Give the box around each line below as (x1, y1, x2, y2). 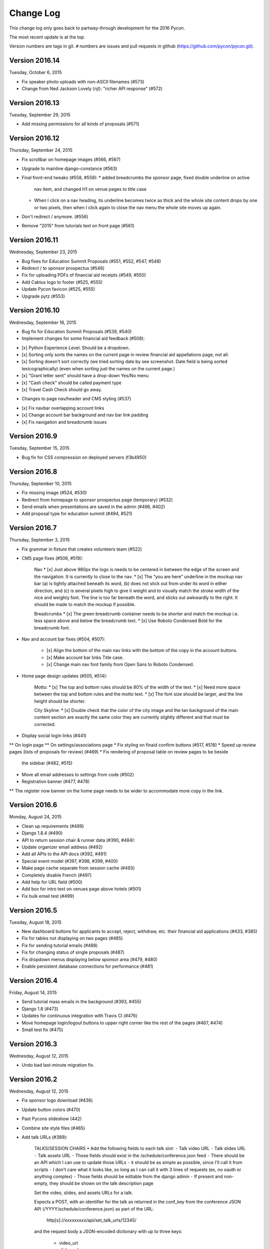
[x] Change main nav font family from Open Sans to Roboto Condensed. (46, 661, 194, 667)
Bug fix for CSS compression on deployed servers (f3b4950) (21, 454, 147, 460)
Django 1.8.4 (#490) (21, 830, 63, 836)
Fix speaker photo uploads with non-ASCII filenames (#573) (21, 78, 144, 84)
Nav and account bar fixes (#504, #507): (21, 636, 106, 642)
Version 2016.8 (9, 467, 57, 476)
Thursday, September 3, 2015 (9, 537, 70, 543)
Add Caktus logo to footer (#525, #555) (21, 279, 103, 285)
